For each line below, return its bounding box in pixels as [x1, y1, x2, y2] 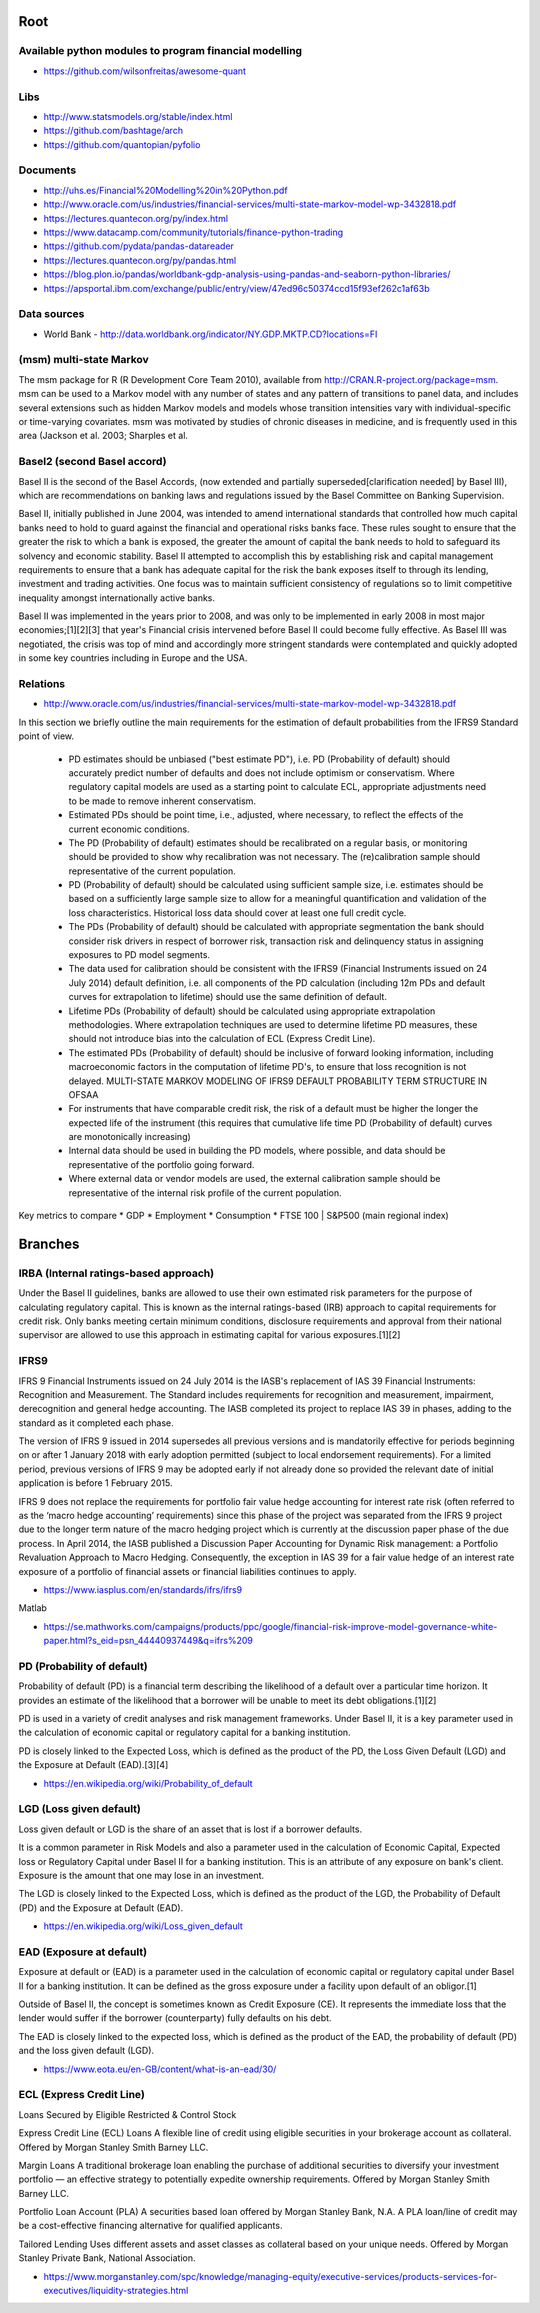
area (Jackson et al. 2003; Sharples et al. [18, 430, 189, 442]
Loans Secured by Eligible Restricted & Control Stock [18, 2108, 237, 2120]
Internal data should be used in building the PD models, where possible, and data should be [68, 1145, 446, 1157]
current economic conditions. [68, 823, 190, 835]
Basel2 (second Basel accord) [18, 455, 167, 469]
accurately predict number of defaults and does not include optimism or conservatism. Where [68, 766, 455, 779]
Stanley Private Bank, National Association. [18, 2252, 196, 2264]
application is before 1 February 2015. [18, 1477, 173, 1489]
